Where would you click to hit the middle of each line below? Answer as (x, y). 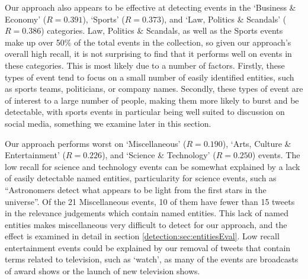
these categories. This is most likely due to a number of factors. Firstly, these (145, 65)
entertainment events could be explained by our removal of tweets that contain (148, 247)
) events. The (276, 155)
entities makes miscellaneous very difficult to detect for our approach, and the (146, 224)
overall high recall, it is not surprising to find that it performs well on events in (148, 54)
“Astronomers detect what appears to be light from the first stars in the (136, 189)
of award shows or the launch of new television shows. (102, 271)
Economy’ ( (26, 19)
